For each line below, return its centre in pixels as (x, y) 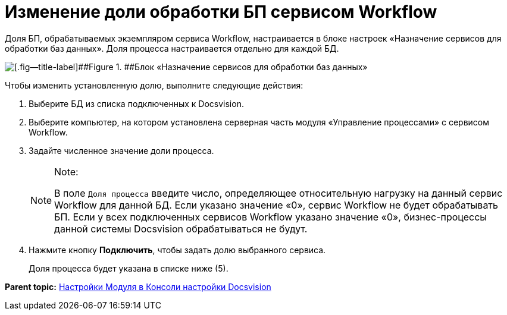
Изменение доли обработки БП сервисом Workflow (221, 12)
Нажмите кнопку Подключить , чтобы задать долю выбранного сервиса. (177, 250)
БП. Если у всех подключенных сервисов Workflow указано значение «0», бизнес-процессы (271, 217)
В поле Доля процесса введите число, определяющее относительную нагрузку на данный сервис (278, 193)
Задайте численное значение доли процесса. (121, 150)
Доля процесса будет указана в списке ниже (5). (129, 268)
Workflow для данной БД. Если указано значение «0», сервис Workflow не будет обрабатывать (276, 205)
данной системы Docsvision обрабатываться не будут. (181, 229)
